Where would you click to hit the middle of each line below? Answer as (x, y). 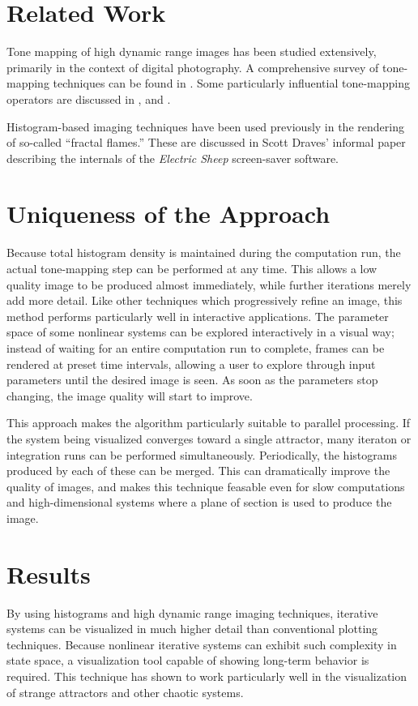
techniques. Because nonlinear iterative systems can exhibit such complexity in (202, 644)
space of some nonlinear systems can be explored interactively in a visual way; (200, 332)
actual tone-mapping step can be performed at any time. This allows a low (192, 268)
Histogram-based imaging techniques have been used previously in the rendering (205, 126)
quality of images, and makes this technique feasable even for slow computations (206, 486)
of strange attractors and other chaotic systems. (125, 692)
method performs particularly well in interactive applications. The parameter (198, 316)
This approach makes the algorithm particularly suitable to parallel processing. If (209, 423)
